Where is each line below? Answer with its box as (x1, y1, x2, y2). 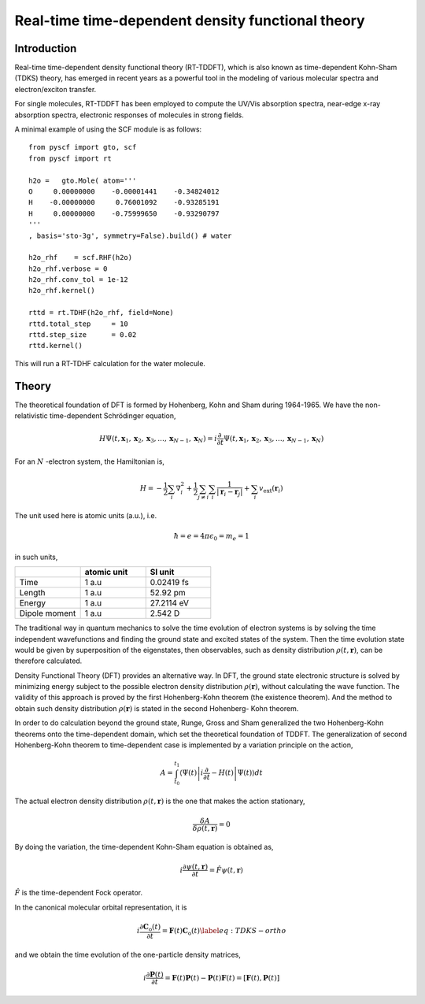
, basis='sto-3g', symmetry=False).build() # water (28, 231, 232, 240)
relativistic (14, 411, 49, 420)
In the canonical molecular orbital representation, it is (14, 902, 187, 912)
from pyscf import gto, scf (28, 143, 137, 152)
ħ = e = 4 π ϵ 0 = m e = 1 (173, 532, 249, 543)
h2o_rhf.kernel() (28, 286, 95, 295)
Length (19, 587, 46, 598)
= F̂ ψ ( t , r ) (209, 865, 243, 874)
